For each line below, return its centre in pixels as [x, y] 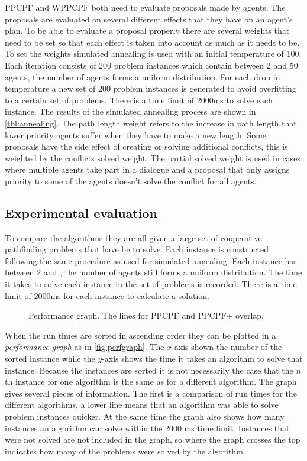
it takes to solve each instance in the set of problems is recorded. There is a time [151, 284]
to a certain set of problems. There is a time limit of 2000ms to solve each [139, 100]
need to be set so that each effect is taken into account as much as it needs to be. [152, 42]
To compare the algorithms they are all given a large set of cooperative [133, 237]
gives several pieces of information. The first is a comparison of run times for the [151, 393]
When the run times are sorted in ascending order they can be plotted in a [140, 335]
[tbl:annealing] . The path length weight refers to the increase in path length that [151, 123]
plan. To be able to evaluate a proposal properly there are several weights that [147, 30]
